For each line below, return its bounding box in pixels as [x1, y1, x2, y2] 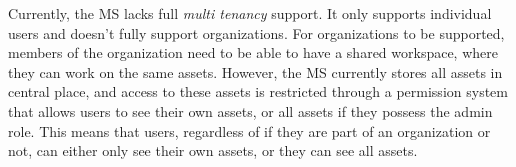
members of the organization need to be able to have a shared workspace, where [8, 42, 498, 63]
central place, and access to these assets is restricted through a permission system [8, 81, 508, 102]
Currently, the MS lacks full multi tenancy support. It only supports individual [8, 3, 492, 23]
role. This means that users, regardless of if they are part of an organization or [8, 120, 491, 141]
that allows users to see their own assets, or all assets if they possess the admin [8, 100, 493, 121]
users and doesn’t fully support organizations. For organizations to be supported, [8, 22, 505, 43]
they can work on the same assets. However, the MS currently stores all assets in [8, 61, 503, 82]
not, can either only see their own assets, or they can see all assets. [8, 140, 418, 161]
